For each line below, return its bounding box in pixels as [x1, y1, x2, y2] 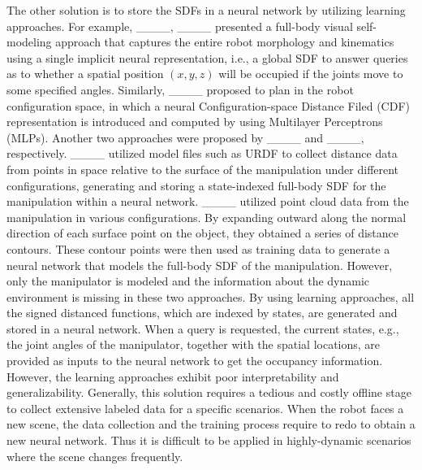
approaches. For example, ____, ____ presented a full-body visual [6, 17, 353, 34]
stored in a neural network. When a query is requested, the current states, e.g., [6, 320, 399, 337]
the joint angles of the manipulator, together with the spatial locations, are [6, 336, 381, 353]
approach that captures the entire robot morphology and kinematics [55, 33, 394, 50]
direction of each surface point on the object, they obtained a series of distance [6, 224, 399, 242]
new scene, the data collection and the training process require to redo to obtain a [6, 416, 416, 433]
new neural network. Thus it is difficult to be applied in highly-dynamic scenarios [6, 432, 411, 449]
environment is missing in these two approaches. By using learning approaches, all [6, 288, 415, 305]
